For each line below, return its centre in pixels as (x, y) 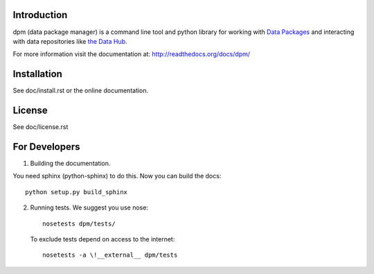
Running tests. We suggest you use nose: (89, 207)
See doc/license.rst (41, 127)
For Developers (46, 147)
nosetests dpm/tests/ (79, 223)
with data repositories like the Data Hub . (70, 41)
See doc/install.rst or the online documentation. (81, 91)
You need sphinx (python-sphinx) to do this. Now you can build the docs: (117, 176)
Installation (37, 74)
